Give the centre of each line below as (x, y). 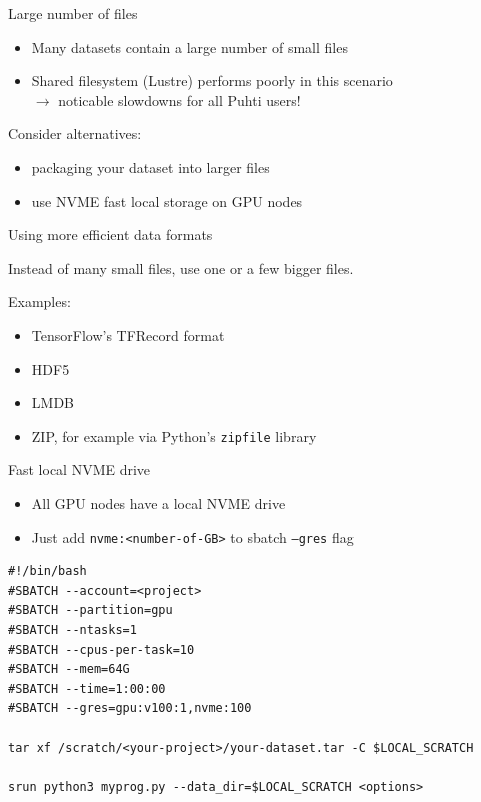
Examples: (39, 301)
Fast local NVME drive (79, 469)
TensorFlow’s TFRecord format (128, 334)
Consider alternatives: (75, 133)
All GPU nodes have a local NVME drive (158, 502)
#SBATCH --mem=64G (69, 669)
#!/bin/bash (47, 571)
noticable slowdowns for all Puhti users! (179, 99)
